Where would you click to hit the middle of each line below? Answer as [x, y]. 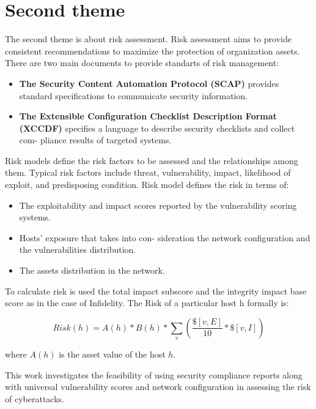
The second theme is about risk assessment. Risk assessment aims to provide [148, 39]
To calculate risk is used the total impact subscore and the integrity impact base [156, 291]
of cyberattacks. [35, 398]
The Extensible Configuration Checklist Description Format [148, 116]
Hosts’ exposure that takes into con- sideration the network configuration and [165, 237]
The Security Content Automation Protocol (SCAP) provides [149, 83]
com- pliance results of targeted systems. [95, 140]
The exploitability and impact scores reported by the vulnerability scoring [158, 205]
